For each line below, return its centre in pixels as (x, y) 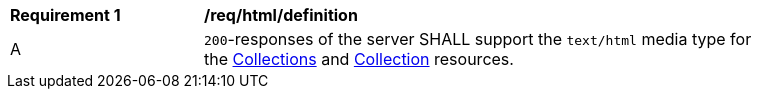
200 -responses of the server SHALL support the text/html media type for (478, 39)
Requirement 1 (65, 15)
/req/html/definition (281, 15)
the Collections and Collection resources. (359, 59)
